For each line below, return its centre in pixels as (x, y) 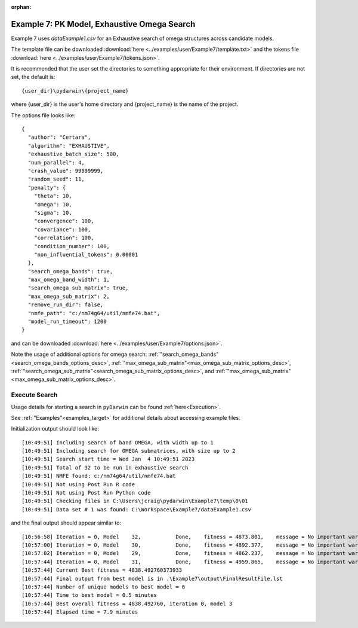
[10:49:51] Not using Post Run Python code (86, 493)
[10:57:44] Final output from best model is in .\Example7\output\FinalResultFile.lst (152, 578)
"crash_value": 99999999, (66, 171)
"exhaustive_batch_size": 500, (73, 154)
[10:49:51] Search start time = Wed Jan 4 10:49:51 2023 (108, 459)
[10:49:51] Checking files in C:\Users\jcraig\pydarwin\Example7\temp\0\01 (135, 501)
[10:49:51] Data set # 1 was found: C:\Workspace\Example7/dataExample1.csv (137, 509)
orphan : (21, 7)
